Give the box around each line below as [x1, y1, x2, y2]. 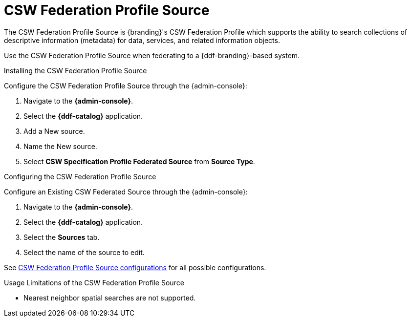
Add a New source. [23, 127, 85, 135]
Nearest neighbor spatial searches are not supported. [23, 293, 196, 302]
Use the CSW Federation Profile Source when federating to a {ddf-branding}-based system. [4, 51, 300, 60]
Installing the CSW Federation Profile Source [4, 66, 147, 75]
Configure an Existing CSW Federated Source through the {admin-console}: [4, 187, 248, 196]
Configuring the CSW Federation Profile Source [4, 172, 156, 181]
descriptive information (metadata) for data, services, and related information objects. [4, 36, 280, 44]
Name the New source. [23, 142, 97, 150]
